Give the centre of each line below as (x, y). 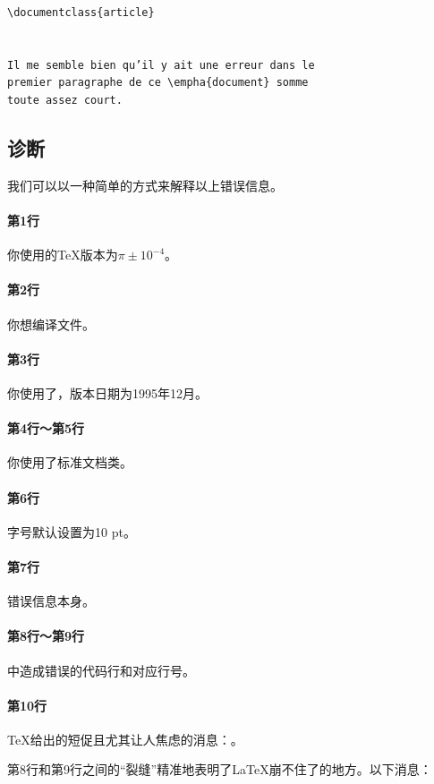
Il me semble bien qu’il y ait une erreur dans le (161, 65)
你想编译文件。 (51, 324)
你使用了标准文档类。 (70, 462)
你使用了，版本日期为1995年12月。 (107, 392)
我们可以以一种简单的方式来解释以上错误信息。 (145, 185)
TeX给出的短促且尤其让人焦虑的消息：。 (125, 739)
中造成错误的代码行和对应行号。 (101, 670)
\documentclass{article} (81, 13)
